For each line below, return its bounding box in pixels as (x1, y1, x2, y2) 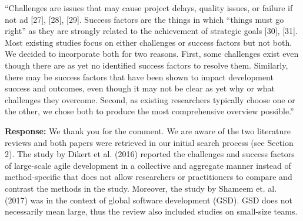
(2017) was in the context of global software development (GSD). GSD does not (5, 193, 292, 206)
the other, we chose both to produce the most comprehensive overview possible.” (5, 105, 294, 117)
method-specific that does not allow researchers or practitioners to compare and (5, 171, 292, 183)
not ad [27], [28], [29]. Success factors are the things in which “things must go (5, 13, 284, 25)
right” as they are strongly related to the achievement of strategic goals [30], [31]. (5, 25, 298, 37)
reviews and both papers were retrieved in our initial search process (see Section (5, 136, 294, 148)
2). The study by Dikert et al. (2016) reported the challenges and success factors (5, 148, 295, 160)
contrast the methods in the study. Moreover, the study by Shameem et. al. (5, 182, 277, 194)
